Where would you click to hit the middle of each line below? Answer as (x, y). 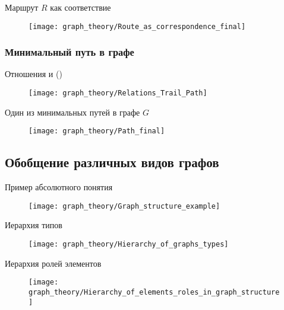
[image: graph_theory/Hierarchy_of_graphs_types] (129, 245)
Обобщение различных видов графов (112, 162)
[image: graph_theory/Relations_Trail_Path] (118, 93)
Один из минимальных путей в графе (72, 112)
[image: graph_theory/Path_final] (97, 131)
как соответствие (81, 7)
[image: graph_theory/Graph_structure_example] (124, 206)
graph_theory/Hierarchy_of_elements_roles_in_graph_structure (154, 292)
